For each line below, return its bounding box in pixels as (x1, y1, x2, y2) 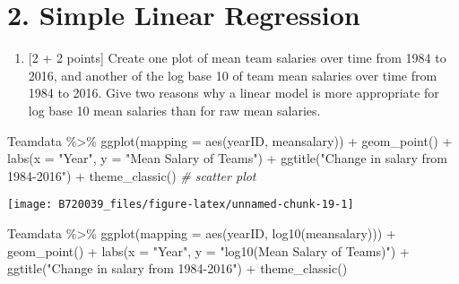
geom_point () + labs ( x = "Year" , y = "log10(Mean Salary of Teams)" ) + (7, 241, 410, 260)
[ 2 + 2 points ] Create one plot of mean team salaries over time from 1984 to (28, 48, 446, 67)
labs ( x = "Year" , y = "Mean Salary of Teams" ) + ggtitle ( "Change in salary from (7, 149, 448, 168)
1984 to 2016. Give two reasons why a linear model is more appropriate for (28, 83, 439, 102)
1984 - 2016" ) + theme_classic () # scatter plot (7, 166, 256, 185)
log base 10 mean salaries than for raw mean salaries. (28, 100, 321, 119)
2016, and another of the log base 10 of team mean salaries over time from (28, 65, 437, 84)
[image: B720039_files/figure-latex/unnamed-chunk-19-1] (7, 198, 354, 211)
